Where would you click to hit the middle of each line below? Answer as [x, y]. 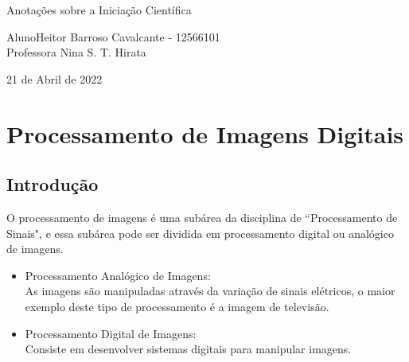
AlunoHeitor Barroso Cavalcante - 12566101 [113, 36]
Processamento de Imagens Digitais [205, 133]
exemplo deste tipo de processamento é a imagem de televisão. [177, 306]
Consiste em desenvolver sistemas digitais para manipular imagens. [188, 349]
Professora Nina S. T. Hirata [76, 52]
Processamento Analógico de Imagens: [118, 275]
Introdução [53, 184]
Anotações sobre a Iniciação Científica [99, 10]
